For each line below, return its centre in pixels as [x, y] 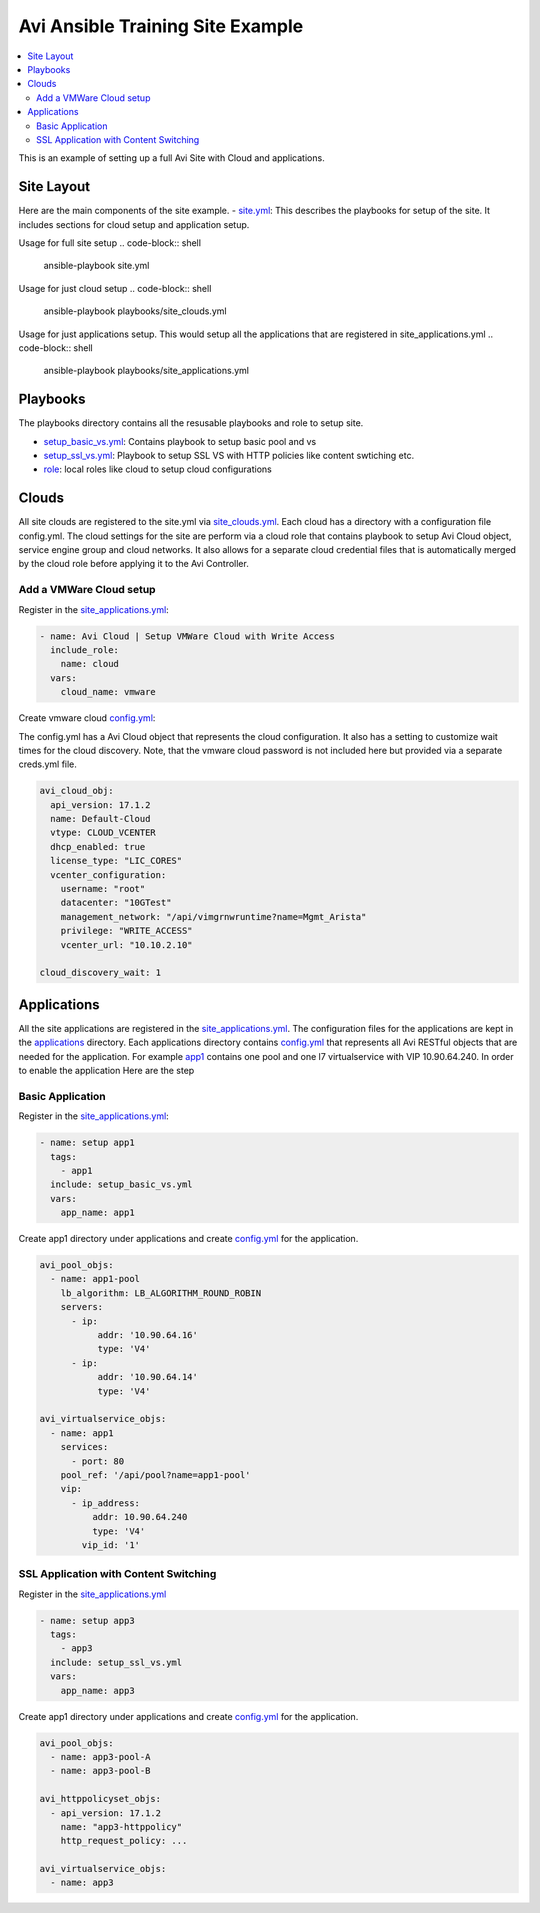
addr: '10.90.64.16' [148, 1335]
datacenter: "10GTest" [116, 903]
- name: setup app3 [87, 1620]
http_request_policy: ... [124, 1841]
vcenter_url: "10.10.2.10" [127, 944]
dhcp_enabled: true [98, 846]
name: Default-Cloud [100, 819]
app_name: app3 [97, 1690]
